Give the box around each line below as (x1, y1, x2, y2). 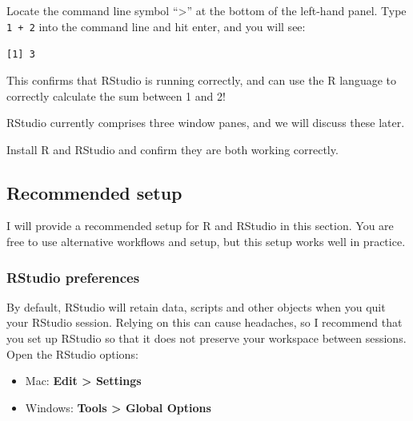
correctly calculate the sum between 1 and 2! (6, 87, 226, 104)
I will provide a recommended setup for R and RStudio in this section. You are (6, 217, 394, 234)
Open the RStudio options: (6, 345, 138, 362)
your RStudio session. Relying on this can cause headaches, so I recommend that (6, 314, 403, 331)
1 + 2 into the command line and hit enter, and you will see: (6, 18, 306, 34)
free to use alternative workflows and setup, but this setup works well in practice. (6, 233, 406, 250)
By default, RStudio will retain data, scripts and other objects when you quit (6, 298, 386, 315)
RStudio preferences (6, 267, 140, 287)
